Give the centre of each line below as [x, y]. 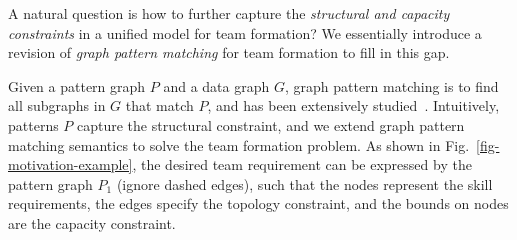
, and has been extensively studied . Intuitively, [353, 105]
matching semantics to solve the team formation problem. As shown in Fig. [239, 144]
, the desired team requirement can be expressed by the [302, 164]
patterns [33, 124]
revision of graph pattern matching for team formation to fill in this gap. [229, 52]
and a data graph [216, 85]
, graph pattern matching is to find [391, 85]
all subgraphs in [57, 105]
